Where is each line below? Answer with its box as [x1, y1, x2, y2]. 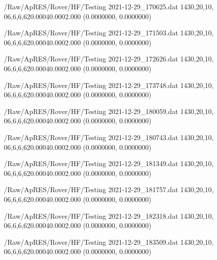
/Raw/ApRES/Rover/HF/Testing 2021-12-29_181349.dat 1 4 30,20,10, [4, 158, 214, 169]
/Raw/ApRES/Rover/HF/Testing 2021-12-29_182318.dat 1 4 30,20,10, [4, 210, 214, 221]
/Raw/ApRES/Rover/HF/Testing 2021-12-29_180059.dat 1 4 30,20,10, [4, 106, 214, 116]
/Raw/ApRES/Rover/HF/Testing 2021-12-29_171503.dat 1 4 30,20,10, [4, 28, 214, 38]
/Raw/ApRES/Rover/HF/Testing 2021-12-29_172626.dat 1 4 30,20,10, [4, 54, 214, 64]
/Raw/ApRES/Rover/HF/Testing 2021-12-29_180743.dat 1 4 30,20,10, [4, 132, 214, 142]
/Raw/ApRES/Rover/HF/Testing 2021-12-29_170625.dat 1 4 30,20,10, [4, 1, 214, 11]
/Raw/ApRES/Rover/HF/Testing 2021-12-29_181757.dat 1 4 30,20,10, [4, 184, 214, 195]
